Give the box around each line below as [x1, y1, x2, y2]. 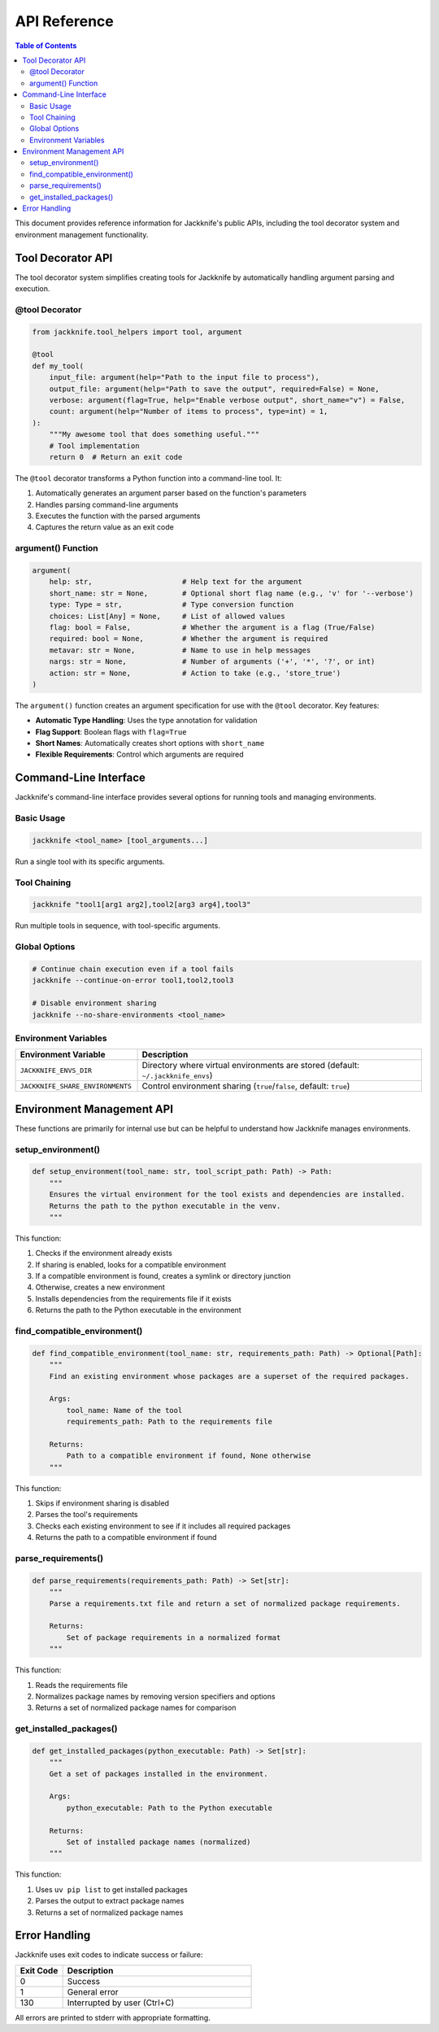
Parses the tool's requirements [35, 1510, 138, 1520]
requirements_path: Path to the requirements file [66, 1417, 272, 1427]
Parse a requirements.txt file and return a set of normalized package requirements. [49, 1598, 402, 1608]
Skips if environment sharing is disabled [35, 1498, 170, 1508]
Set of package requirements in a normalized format [66, 1633, 281, 1642]
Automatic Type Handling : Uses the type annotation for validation [35, 716, 258, 726]
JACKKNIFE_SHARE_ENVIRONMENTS [20, 1082, 132, 1090]
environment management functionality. [15, 229, 149, 239]
